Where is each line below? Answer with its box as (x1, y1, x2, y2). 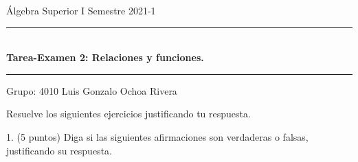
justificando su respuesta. (6, 143, 112, 157)
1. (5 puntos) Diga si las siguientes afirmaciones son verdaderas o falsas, (6, 129, 309, 143)
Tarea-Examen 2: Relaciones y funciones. (6, 50, 204, 65)
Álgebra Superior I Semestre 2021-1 (6, 3, 156, 17)
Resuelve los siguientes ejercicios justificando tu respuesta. (6, 106, 251, 121)
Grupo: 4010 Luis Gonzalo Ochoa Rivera (6, 83, 177, 97)
